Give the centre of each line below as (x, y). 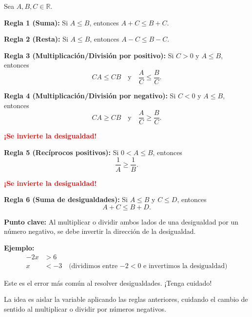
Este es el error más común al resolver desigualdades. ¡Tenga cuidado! (108, 283)
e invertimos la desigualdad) (185, 266)
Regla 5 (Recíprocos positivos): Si (61, 152)
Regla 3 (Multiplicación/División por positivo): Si (89, 55)
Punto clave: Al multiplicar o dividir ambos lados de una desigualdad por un (121, 221)
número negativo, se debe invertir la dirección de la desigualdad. (100, 231)
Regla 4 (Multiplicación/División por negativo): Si (90, 96)
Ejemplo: (19, 247)
